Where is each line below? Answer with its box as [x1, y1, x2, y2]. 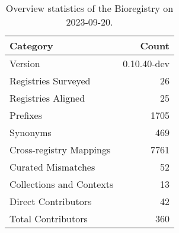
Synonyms [9, 125, 52, 139]
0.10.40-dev [123, 56, 170, 70]
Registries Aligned [9, 91, 85, 105]
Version [9, 56, 40, 70]
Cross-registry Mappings [9, 143, 111, 156]
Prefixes [9, 108, 43, 122]
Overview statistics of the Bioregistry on [5, 1, 174, 15]
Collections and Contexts [9, 177, 114, 191]
